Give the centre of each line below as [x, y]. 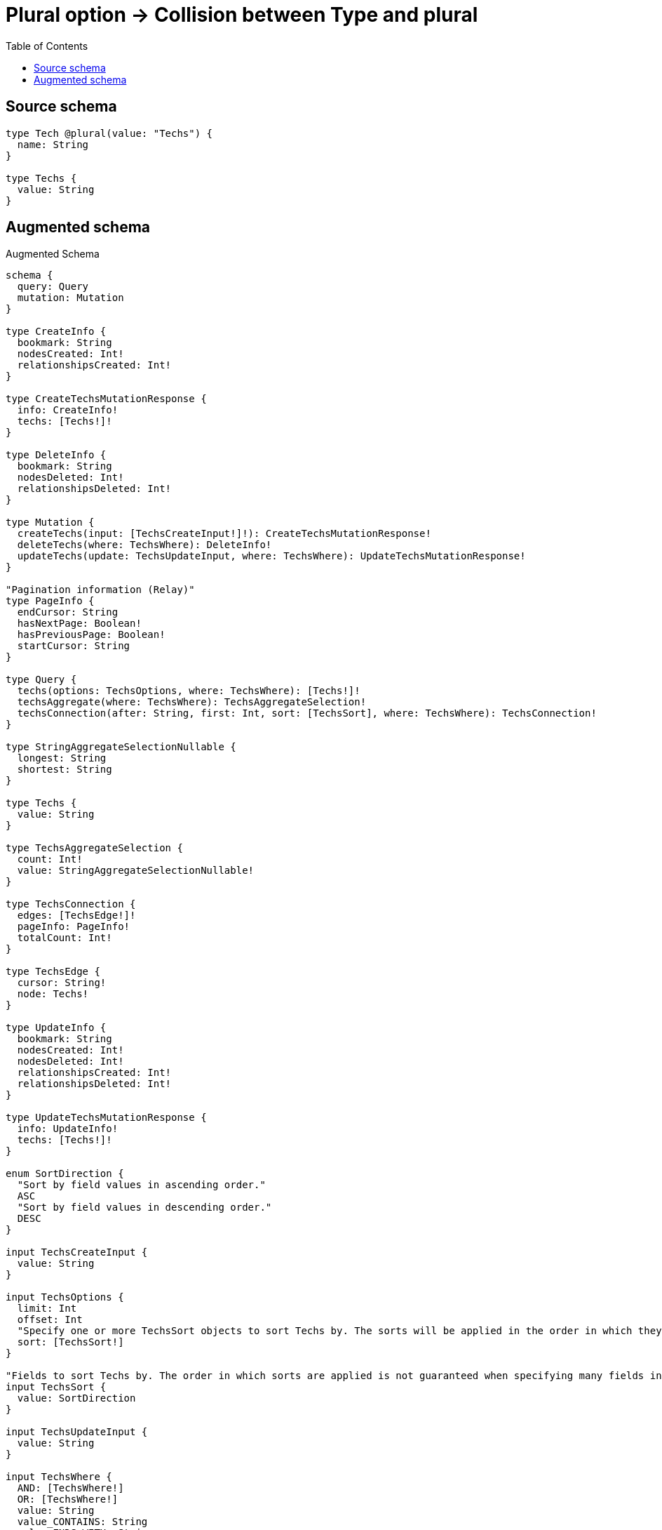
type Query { [41, 680]
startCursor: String [74, 646]
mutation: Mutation [70, 298]
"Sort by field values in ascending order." [141, 1185]
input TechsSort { [56, 1387]
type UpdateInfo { [56, 1028]
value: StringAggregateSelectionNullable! [136, 871]
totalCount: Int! [65, 938]
